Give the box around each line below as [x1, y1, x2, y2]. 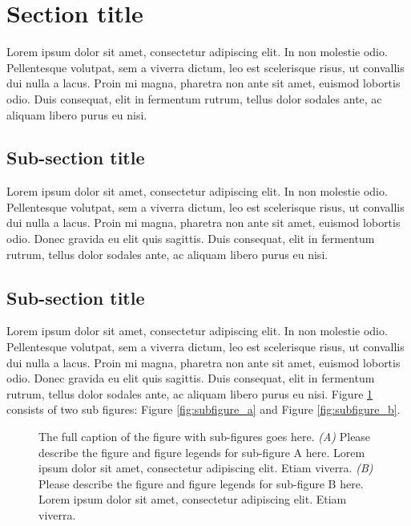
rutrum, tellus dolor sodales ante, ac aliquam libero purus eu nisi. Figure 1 [6, 385, 373, 402]
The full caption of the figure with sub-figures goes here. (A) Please [38, 428, 371, 445]
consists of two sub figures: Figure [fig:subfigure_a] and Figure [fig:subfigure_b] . [6, 401, 401, 418]
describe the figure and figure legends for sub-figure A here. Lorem [38, 443, 365, 460]
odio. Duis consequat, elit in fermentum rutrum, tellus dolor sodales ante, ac [6, 90, 382, 107]
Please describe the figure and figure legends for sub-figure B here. [38, 475, 364, 492]
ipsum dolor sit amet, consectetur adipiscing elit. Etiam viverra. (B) [38, 459, 373, 476]
